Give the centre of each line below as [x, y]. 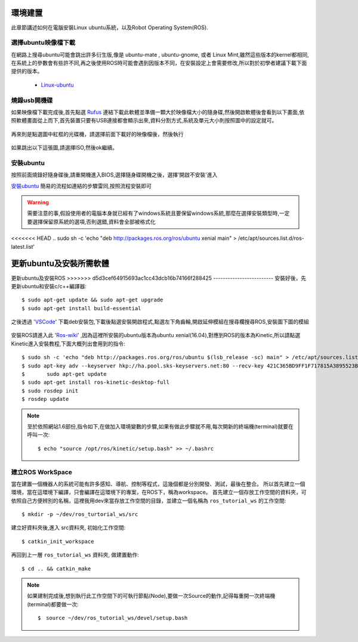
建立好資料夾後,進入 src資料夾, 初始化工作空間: [68, 527]
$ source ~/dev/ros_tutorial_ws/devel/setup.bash [113, 618]
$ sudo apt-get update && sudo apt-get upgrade [92, 300]
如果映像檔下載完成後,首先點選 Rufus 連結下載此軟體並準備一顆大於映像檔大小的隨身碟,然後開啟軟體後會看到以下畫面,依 [158, 112]
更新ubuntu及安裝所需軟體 [60, 263]
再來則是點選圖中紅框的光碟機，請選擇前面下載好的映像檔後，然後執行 [97, 134]
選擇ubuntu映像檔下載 [43, 43]
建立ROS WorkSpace [42, 472]
